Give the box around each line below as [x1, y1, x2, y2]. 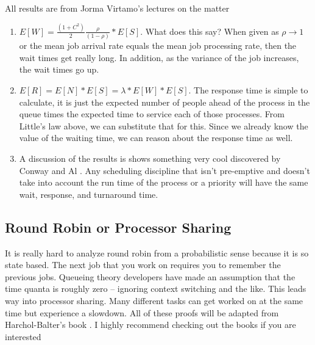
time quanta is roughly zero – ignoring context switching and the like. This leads [5, 282, 306, 295]
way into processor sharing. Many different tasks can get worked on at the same [5, 294, 303, 307]
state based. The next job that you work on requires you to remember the [5, 258, 281, 271]
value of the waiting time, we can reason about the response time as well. [19, 131, 293, 144]
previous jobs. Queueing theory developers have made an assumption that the [5, 270, 296, 283]
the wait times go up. [19, 63, 99, 76]
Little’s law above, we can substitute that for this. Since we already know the [19, 119, 308, 132]
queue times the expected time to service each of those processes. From [19, 107, 285, 120]
